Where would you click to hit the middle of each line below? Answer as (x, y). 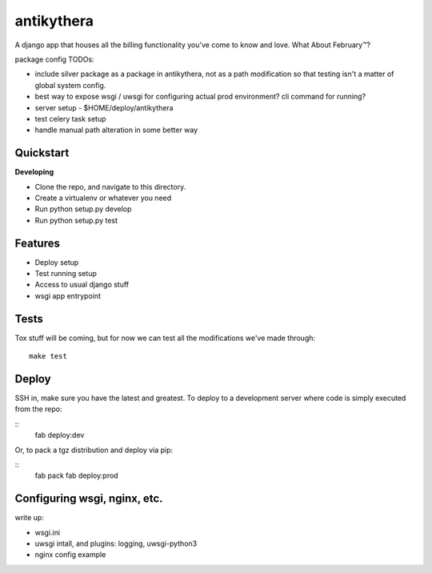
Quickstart (42, 153)
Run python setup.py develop (83, 209)
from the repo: (38, 409)
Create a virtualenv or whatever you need (103, 198)
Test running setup (66, 274)
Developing (34, 172)
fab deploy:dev (60, 435)
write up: (29, 518)
